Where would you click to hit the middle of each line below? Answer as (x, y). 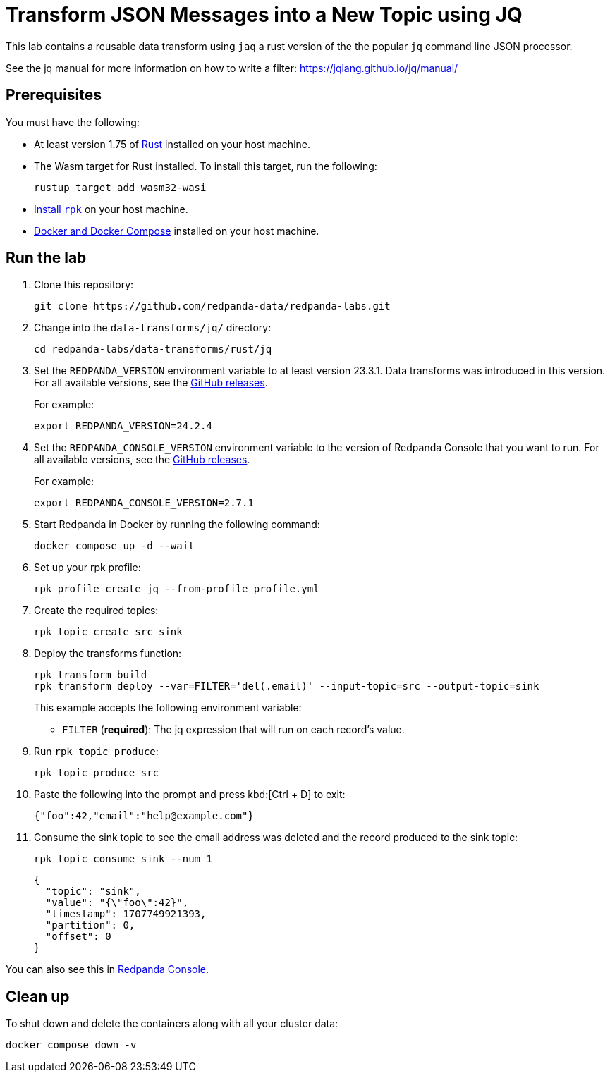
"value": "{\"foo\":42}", (117, 903)
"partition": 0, (90, 925)
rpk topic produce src (97, 773)
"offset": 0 (78, 937)
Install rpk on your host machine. (111, 209)
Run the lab (46, 258)
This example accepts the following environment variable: (168, 708)
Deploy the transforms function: (108, 654)
